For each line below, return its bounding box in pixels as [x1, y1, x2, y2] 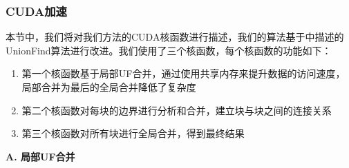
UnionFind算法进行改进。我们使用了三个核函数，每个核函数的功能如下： [6, 43, 332, 57]
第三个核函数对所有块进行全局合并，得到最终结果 [21, 126, 245, 140]
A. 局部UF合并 [6, 149, 75, 163]
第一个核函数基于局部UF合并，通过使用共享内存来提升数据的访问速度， [21, 66, 346, 81]
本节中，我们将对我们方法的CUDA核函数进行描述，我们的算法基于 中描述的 [6, 30, 344, 44]
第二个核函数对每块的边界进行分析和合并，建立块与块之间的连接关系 [21, 103, 332, 117]
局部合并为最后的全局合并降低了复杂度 [21, 80, 196, 94]
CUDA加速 [6, 2, 67, 19]
